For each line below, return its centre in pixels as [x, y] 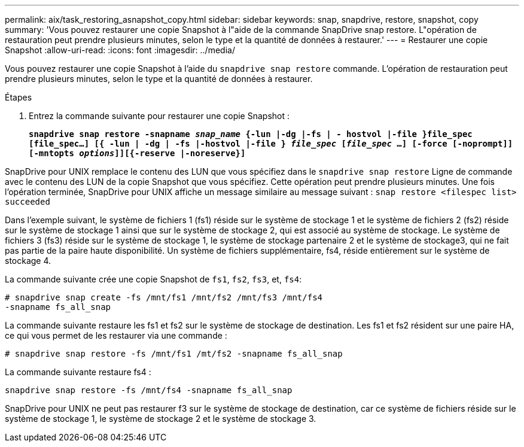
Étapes [19, 97]
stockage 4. [28, 261]
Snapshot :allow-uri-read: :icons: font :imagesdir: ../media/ [120, 50]
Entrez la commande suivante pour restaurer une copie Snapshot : [159, 116]
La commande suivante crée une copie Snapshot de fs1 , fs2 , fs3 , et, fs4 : [153, 279]
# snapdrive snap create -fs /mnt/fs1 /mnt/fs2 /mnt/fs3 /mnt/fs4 [164, 297]
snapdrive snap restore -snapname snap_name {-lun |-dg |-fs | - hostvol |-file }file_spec [251, 134]
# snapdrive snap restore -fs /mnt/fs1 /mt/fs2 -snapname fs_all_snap [174, 354]
